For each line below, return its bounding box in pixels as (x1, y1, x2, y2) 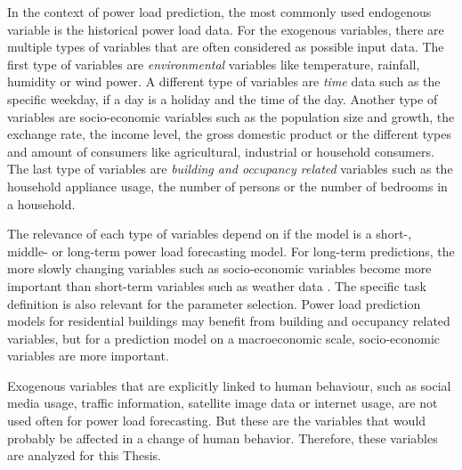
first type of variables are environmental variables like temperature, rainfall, (7, 54, 420, 73)
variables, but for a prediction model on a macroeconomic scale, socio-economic (7, 328, 441, 347)
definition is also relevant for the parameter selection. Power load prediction (7, 294, 421, 312)
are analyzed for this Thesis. (7, 446, 161, 465)
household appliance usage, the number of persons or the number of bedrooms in (7, 176, 448, 195)
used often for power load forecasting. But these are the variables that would (7, 411, 426, 430)
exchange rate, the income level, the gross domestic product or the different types (7, 125, 451, 143)
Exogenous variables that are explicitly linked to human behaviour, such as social (7, 376, 451, 394)
